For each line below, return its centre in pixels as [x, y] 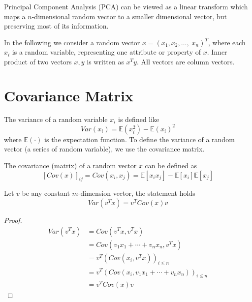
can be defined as [171, 165]
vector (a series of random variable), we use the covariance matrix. [104, 149]
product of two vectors [38, 61]
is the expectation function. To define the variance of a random [140, 139]
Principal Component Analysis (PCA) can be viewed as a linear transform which [126, 6]
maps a [15, 16]
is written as [105, 61]
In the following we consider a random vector [72, 42]
